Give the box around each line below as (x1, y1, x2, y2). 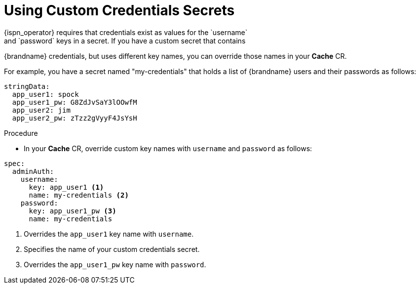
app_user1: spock (12, 90, 79, 98)
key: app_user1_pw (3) (29, 206, 116, 215)
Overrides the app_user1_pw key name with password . (24, 260, 206, 269)
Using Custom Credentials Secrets (4, 2, 235, 19)
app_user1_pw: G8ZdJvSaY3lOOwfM (12, 98, 137, 106)
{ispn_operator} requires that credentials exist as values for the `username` (4, 28, 248, 37)
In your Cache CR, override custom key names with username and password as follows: (24, 144, 312, 153)
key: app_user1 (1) (29, 183, 104, 191)
